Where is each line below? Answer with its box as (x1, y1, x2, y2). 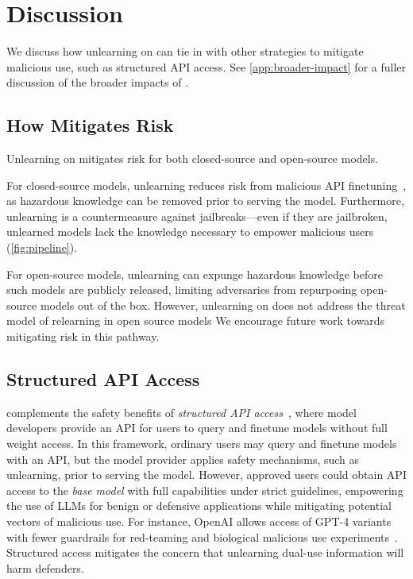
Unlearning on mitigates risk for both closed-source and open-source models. (6, 150, 379, 167)
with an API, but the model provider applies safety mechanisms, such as (6, 450, 360, 467)
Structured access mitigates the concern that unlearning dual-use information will (6, 544, 404, 561)
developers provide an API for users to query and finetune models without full (6, 419, 388, 436)
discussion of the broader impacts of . (6, 74, 189, 91)
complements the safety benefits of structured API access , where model (6, 403, 357, 420)
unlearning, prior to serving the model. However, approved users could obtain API (6, 466, 407, 483)
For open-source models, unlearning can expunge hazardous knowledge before (6, 265, 383, 282)
